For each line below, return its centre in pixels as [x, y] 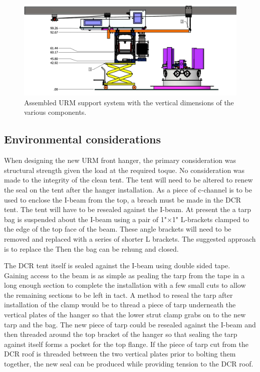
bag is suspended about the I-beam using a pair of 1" [85, 219]
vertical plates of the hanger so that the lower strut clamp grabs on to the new [125, 315]
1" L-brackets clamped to [211, 219]
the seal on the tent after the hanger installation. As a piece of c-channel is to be [128, 189]
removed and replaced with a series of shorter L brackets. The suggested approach [130, 238]
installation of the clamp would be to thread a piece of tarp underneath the [120, 305]
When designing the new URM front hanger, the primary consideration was [120, 160]
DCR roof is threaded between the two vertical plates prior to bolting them [120, 354]
